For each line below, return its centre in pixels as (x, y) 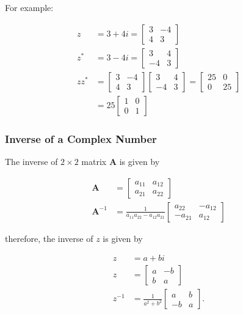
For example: (29, 7)
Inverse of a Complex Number (81, 138)
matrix (94, 161)
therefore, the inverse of (49, 238)
